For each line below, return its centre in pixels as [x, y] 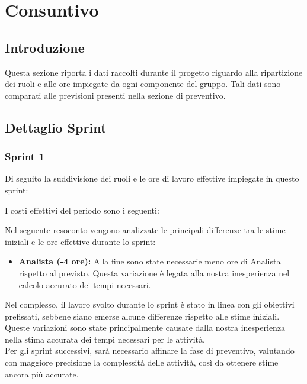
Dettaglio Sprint [56, 127]
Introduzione [45, 47]
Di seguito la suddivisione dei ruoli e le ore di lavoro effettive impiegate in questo [152, 178]
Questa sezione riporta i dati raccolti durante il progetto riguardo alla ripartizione [154, 72]
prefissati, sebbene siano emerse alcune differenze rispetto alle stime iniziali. [142, 316]
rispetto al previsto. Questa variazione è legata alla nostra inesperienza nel [154, 272]
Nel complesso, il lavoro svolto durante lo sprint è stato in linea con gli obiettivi [150, 304]
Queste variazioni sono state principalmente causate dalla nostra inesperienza [145, 327]
